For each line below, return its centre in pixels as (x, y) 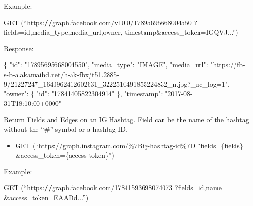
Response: (19, 48)
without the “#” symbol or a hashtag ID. (66, 129)
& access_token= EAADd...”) (46, 197)
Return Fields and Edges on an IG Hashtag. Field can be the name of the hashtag (126, 119)
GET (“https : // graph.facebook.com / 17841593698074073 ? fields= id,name (113, 188)
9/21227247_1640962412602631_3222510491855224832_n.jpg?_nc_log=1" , (117, 84)
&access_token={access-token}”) (65, 155)
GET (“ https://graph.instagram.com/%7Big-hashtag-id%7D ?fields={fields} (129, 145)
